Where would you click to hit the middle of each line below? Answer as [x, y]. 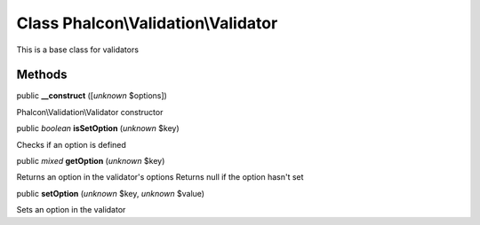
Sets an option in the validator [71, 210]
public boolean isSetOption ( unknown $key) [98, 128]
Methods [42, 75]
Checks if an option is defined [71, 144]
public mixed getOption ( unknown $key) [91, 161]
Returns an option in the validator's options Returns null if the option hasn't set [160, 177]
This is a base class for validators [78, 50]
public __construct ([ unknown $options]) [92, 96]
